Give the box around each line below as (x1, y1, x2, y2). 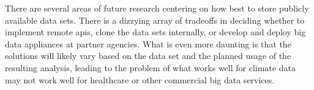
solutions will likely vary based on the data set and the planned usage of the (5, 49, 291, 62)
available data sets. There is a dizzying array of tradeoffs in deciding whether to (5, 13, 305, 26)
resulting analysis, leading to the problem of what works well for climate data (5, 61, 296, 74)
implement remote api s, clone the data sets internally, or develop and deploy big (5, 26, 306, 38)
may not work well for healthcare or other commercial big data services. (5, 73, 275, 86)
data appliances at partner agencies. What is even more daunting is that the (5, 37, 291, 50)
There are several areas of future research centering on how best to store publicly (5, 2, 309, 14)
